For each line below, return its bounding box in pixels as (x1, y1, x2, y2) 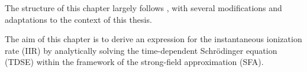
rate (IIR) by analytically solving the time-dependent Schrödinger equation (5, 44, 277, 56)
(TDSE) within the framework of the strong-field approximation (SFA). (5, 56, 264, 68)
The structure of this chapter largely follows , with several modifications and (5, 2, 282, 13)
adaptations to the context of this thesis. (5, 13, 152, 25)
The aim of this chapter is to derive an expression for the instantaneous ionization (5, 33, 302, 45)
